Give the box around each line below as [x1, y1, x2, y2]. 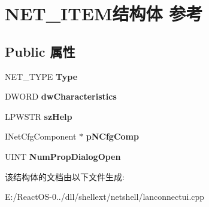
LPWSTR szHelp [5, 110, 72, 122]
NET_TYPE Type [5, 70, 78, 82]
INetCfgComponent [5, 130, 77, 143]
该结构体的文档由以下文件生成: [5, 170, 125, 183]
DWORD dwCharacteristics [5, 90, 117, 103]
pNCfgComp [86, 130, 139, 143]
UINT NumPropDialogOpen [5, 150, 121, 162]
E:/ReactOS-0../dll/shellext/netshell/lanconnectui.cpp [5, 190, 205, 203]
